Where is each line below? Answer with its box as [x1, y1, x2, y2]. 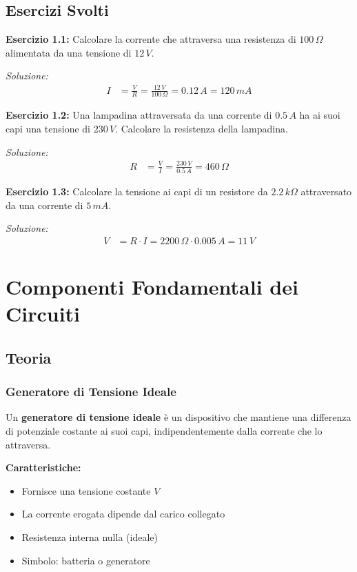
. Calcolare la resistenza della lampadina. [115, 121, 288, 135]
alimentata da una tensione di [6, 45, 132, 59]
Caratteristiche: [6, 460, 81, 475]
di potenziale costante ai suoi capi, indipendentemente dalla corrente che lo [6, 423, 323, 437]
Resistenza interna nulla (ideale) [21, 529, 158, 544]
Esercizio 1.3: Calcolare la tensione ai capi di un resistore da [6, 184, 268, 198]
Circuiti [6, 299, 81, 328]
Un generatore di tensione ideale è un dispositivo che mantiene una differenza [6, 410, 351, 424]
